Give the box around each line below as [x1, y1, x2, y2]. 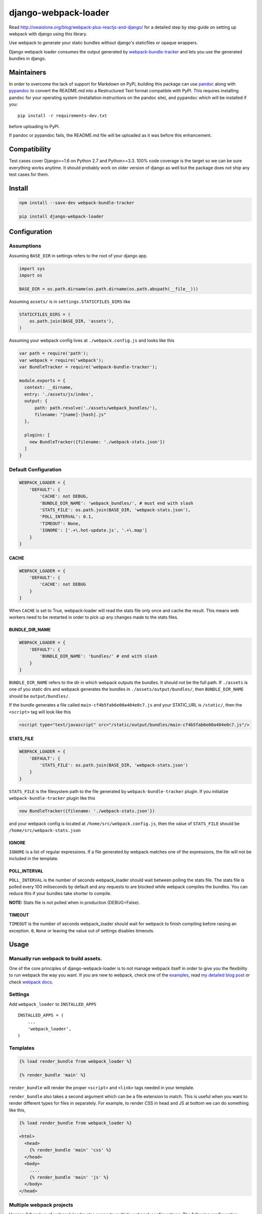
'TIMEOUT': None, [39, 521, 81, 526]
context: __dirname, [24, 385, 73, 390]
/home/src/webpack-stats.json [9, 828, 81, 833]
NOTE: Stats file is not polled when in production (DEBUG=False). [9, 899, 140, 905]
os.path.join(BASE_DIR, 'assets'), [29, 319, 114, 324]
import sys [19, 266, 45, 271]
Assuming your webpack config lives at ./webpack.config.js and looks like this [9, 337, 175, 343]
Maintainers [9, 68, 47, 76]
